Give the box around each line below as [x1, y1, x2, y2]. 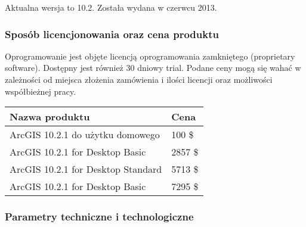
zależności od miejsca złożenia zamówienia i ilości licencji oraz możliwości [5, 73, 273, 85]
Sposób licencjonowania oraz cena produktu [5, 26, 219, 41]
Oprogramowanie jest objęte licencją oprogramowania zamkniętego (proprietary [5, 49, 295, 62]
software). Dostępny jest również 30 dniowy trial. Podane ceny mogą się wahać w [5, 61, 301, 74]
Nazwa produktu [10, 110, 90, 124]
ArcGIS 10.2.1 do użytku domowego [10, 128, 160, 142]
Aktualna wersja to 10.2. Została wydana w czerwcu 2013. [5, 1, 217, 13]
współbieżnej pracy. [5, 85, 76, 97]
